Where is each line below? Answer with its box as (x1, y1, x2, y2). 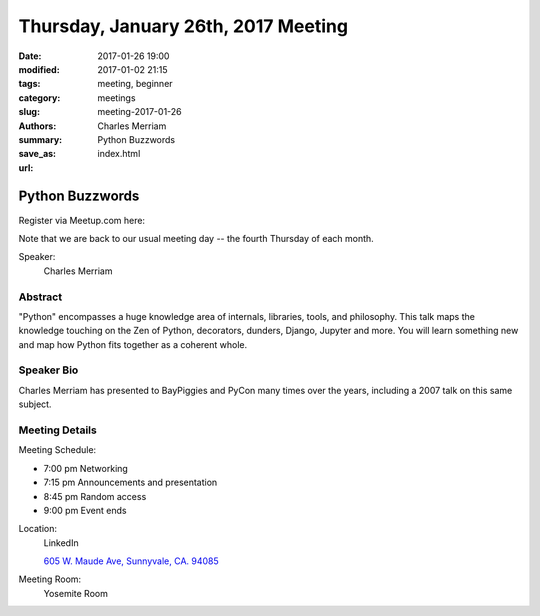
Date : (18, 50, 42, 62)
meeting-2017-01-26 (97, 106, 182, 118)
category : (18, 91, 61, 104)
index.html (97, 148, 141, 160)
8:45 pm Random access (43, 490, 147, 502)
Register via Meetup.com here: (18, 214, 145, 226)
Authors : (18, 120, 57, 132)
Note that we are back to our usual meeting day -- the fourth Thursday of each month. (18, 232, 374, 244)
